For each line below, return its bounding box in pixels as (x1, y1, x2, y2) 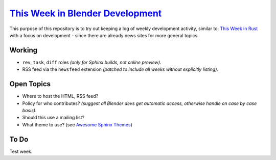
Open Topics (9, 79, 51, 89)
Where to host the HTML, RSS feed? (22, 93, 99, 99)
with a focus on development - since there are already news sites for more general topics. (9, 32, 199, 38)
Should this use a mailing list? (22, 115, 84, 121)
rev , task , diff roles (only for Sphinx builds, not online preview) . (22, 59, 162, 65)
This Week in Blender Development (9, 8, 162, 19)
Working (9, 46, 38, 55)
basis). (22, 107, 37, 113)
